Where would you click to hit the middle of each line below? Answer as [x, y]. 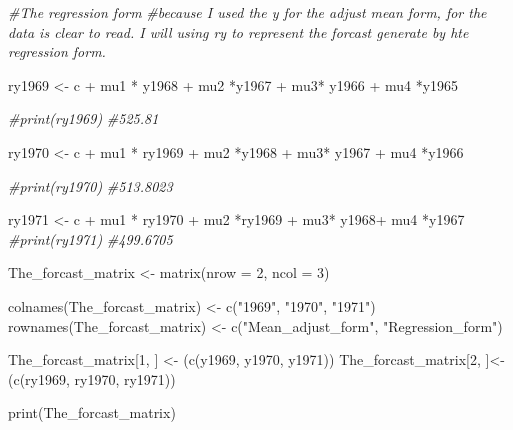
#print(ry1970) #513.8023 [90, 185]
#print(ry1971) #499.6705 [90, 238]
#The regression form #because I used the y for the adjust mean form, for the [247, 12]
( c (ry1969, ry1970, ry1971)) [92, 378]
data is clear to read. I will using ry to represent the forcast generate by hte [238, 31]
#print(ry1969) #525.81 [83, 118]
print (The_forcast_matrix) [92, 412]
